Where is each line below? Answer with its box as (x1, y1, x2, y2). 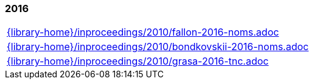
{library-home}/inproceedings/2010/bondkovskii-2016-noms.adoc (7, 40, 309, 53)
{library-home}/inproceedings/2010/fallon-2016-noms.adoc (7, 26, 279, 39)
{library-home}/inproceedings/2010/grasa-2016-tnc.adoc (7, 55, 269, 68)
